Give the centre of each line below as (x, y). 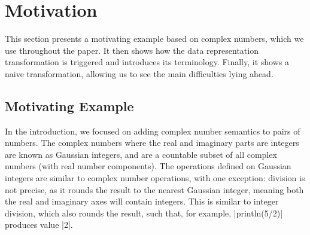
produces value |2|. (39, 225)
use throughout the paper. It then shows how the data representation (132, 50)
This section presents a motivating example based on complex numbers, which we (154, 39)
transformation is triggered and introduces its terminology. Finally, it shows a (147, 62)
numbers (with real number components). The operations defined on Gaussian (148, 166)
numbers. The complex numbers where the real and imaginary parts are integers (152, 143)
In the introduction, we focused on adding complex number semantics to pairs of (153, 131)
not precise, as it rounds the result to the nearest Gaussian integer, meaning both (154, 189)
